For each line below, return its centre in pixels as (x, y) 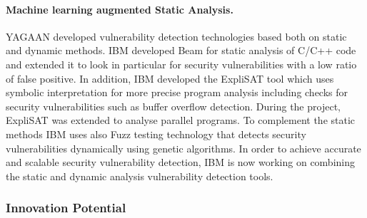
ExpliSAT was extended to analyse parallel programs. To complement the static (181, 120)
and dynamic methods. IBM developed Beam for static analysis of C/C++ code (181, 50)
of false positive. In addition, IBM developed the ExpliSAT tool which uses (170, 78)
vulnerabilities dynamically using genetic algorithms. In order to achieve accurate (183, 148)
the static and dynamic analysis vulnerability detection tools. (140, 176)
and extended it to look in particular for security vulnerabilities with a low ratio (181, 64)
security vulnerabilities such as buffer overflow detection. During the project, (173, 106)
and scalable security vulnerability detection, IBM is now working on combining (181, 162)
